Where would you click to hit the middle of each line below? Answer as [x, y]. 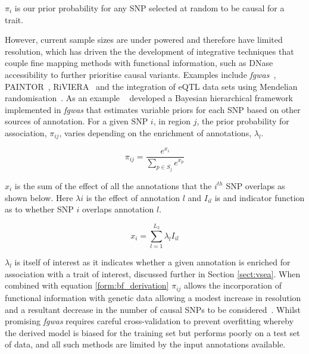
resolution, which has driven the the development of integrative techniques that [149, 51]
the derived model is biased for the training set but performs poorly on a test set [152, 332]
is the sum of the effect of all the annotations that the [113, 185]
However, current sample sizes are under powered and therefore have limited [144, 40]
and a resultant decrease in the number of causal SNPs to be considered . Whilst [153, 309]
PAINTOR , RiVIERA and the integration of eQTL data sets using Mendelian [151, 86]
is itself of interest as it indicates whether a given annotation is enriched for [152, 262]
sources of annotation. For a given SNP [77, 121]
